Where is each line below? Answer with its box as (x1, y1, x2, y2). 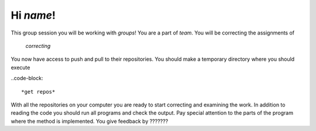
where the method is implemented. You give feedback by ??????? (11, 118, 169, 125)
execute (11, 64, 30, 71)
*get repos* (21, 88, 56, 95)
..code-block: (11, 75, 43, 82)
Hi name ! (11, 9, 56, 22)
